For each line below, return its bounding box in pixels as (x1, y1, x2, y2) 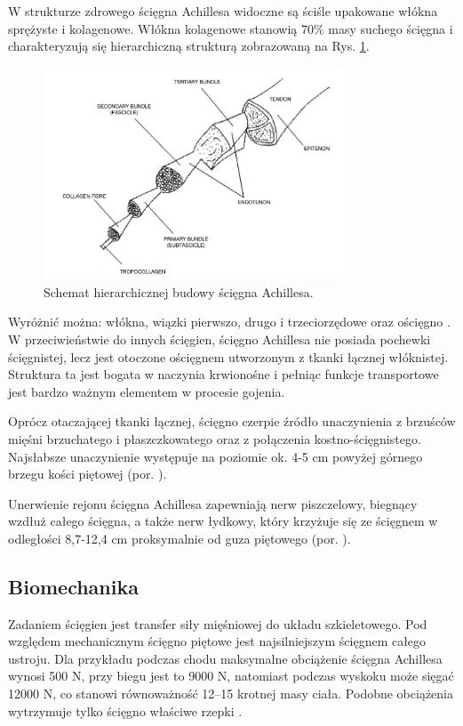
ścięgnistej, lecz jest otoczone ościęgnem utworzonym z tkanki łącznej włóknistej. (8, 347, 449, 366)
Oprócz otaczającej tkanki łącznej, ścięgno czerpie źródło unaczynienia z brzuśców (8, 412, 456, 431)
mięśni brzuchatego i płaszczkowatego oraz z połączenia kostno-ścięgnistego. (8, 429, 421, 448)
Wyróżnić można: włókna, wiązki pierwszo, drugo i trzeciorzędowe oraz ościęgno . (8, 312, 451, 331)
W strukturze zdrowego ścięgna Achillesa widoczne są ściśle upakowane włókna (8, 2, 438, 20)
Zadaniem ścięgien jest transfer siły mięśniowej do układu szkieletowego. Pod (8, 614, 427, 633)
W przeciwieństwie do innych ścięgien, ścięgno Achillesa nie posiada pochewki (8, 329, 431, 348)
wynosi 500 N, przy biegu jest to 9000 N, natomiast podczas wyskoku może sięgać (8, 666, 454, 685)
